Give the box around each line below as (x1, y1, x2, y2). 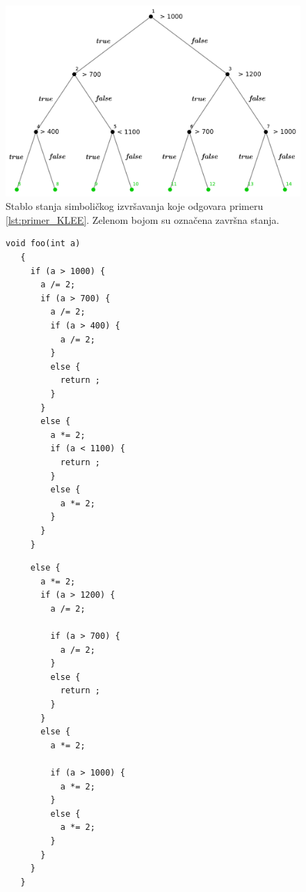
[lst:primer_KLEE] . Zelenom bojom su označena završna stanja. (6, 212, 280, 227)
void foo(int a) (6, 239, 81, 249)
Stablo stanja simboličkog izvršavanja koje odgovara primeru (6, 199, 264, 213)
